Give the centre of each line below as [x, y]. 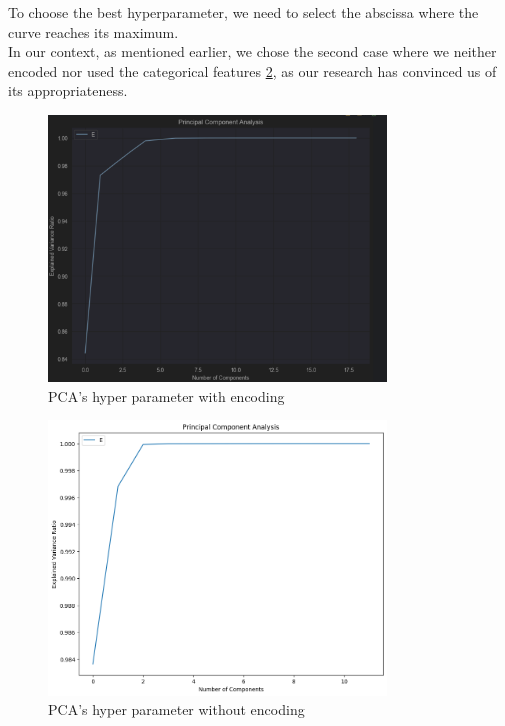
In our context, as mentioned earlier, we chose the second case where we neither [252, 51]
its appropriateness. [68, 90]
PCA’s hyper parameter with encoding [166, 395]
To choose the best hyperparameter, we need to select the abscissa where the [243, 12]
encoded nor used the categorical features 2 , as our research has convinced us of [252, 70]
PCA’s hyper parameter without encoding [176, 709]
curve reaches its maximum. [93, 31]
